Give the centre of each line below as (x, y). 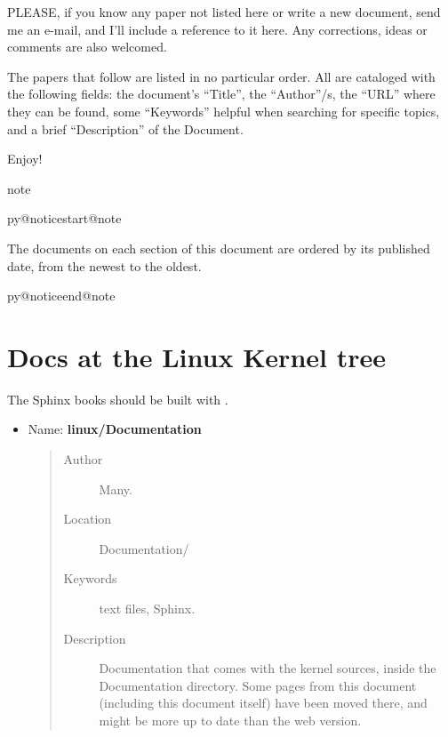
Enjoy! (25, 159)
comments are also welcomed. (87, 47)
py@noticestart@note (64, 218)
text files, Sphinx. (147, 608)
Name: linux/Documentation (115, 429)
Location (88, 519)
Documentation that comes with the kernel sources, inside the (268, 668)
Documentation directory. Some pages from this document (258, 685)
